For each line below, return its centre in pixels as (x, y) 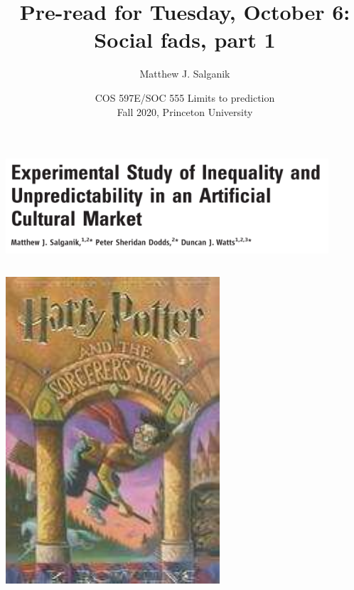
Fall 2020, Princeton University (185, 111)
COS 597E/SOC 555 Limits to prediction (185, 97)
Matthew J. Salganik (185, 74)
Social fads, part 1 (185, 39)
